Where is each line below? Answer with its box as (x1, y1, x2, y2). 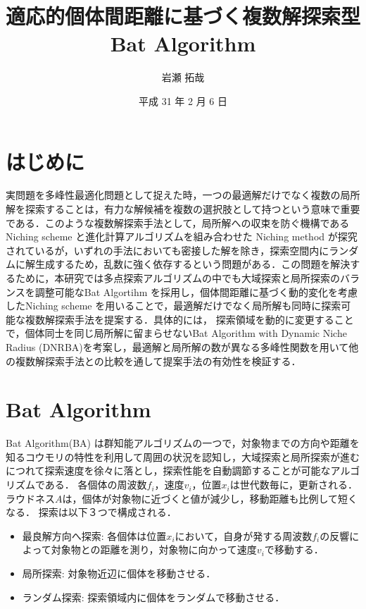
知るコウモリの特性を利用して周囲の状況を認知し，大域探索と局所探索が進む (6, 449, 360, 464)
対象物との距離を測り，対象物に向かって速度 (51, 542, 257, 557)
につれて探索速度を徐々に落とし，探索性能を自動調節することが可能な (6, 463, 331, 478)
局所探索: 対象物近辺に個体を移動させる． (22, 566, 216, 581)
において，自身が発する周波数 (175, 528, 313, 543)
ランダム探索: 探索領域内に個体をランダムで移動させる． (22, 589, 285, 604)
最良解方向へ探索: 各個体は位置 (22, 528, 167, 543)
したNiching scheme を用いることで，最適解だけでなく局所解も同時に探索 (6, 298, 341, 313)
